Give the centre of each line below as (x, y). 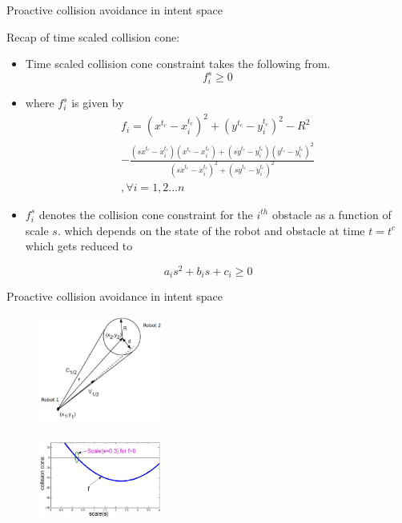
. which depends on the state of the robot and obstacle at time (211, 230)
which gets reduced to (79, 246)
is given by (98, 103)
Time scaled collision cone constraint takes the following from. (178, 64)
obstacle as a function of (332, 214)
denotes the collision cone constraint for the (146, 214)
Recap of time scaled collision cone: (93, 36)
